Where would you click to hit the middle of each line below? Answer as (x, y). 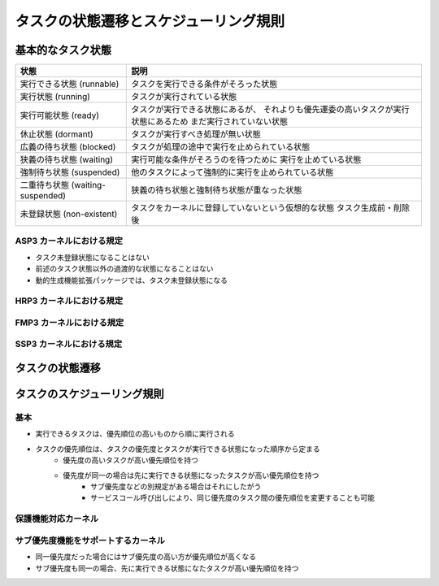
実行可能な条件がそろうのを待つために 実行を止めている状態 (246, 160)
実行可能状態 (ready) (60, 115)
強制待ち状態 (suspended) (70, 172)
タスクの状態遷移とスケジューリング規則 (150, 21)
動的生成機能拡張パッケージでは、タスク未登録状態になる (131, 280)
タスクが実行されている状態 (184, 97)
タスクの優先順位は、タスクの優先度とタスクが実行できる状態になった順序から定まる (178, 449)
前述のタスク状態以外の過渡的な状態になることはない (124, 269)
